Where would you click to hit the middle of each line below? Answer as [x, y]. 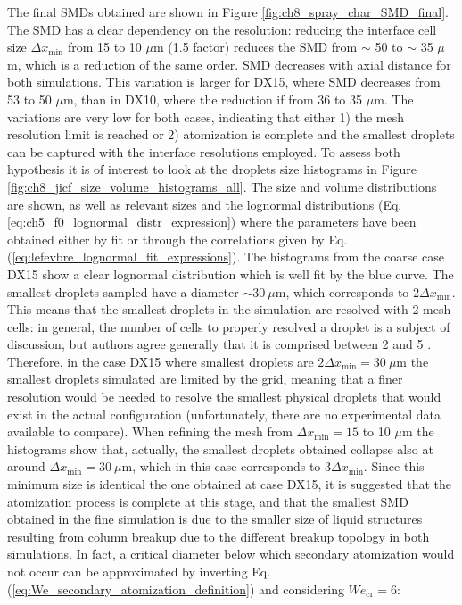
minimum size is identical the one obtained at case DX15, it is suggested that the [229, 484]
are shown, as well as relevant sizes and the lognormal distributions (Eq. [205, 204]
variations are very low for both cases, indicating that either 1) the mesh [206, 116]
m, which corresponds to [342, 291]
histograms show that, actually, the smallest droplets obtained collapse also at [220, 448]
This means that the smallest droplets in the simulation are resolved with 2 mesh [229, 309]
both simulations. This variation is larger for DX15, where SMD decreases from [224, 82]
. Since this [394, 466]
